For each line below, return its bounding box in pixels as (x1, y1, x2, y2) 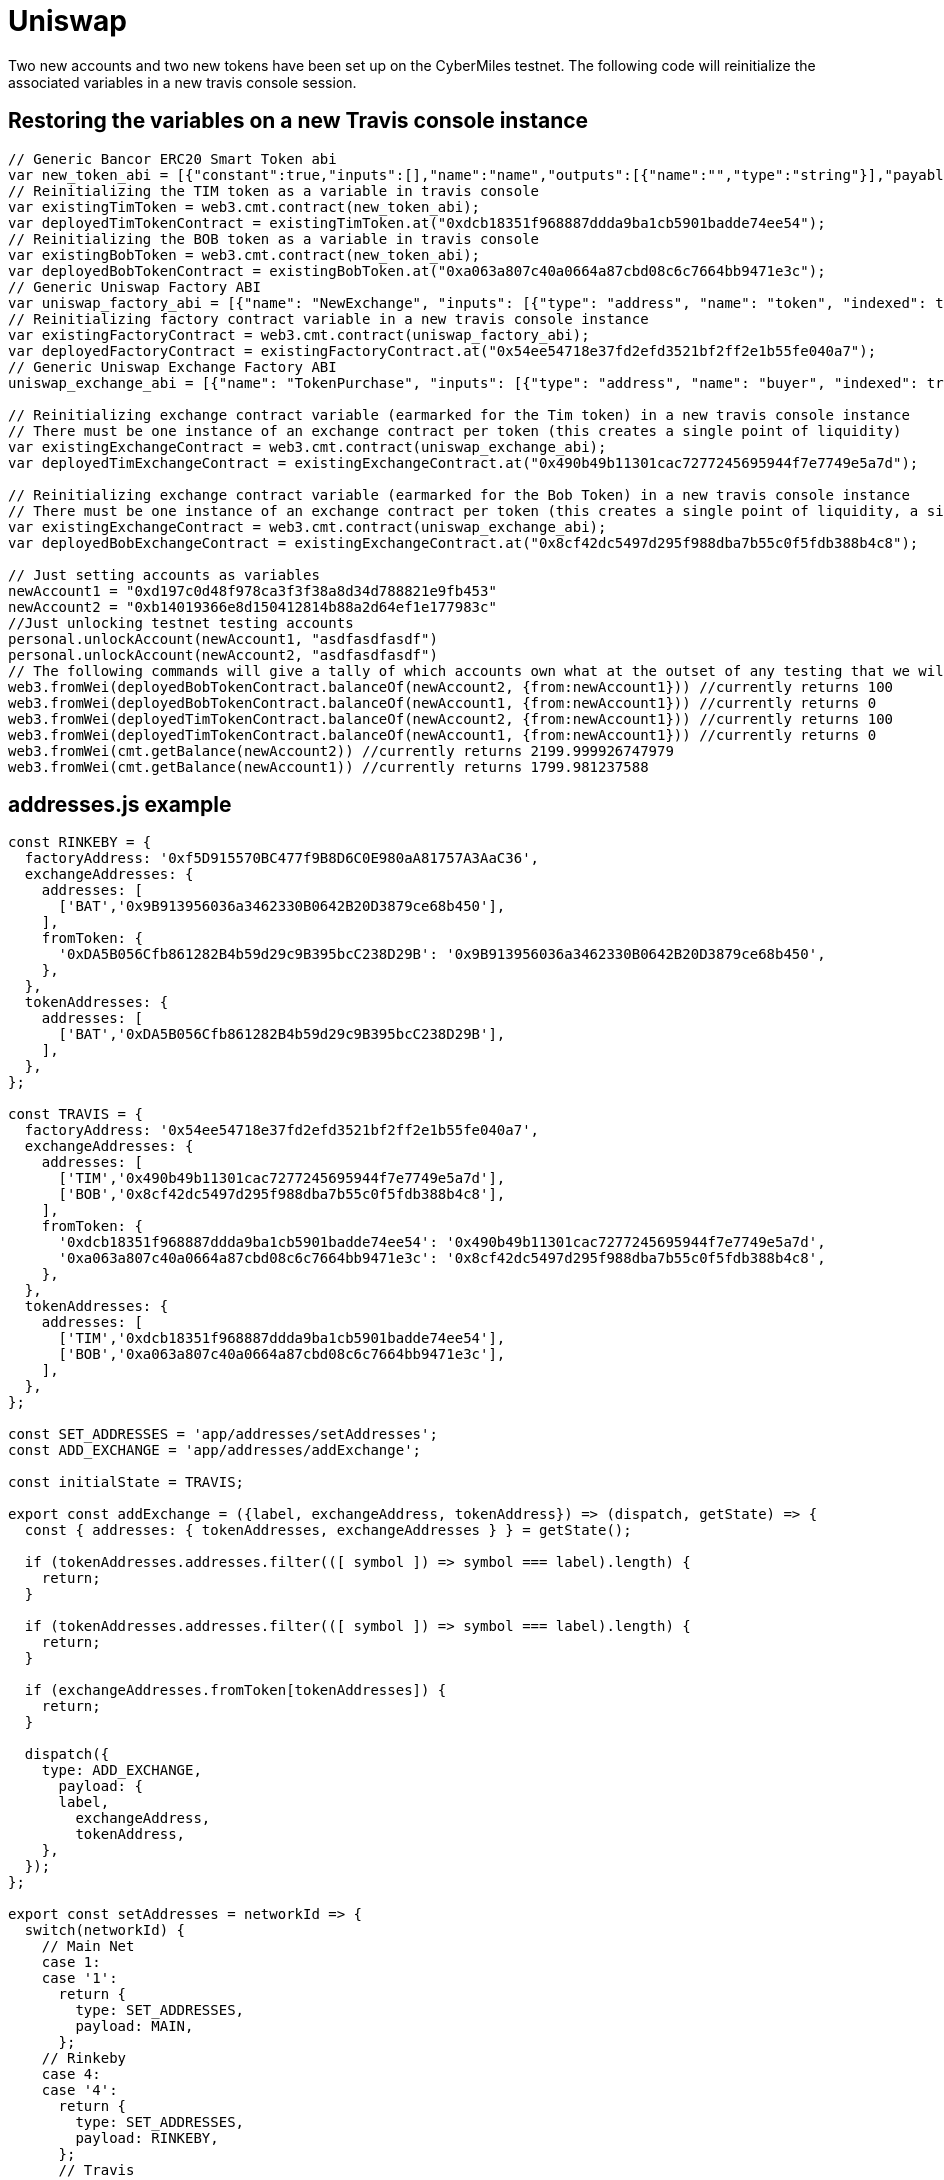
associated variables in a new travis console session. (8, 73, 357, 91)
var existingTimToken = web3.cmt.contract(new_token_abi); (8, 198, 481, 215)
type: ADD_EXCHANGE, (41, 1762, 202, 1779)
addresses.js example (8, 792, 232, 818)
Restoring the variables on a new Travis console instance (8, 108, 589, 134)
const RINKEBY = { (8, 834, 152, 851)
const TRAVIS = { (8, 1106, 143, 1123)
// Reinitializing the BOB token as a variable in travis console (8, 230, 540, 247)
